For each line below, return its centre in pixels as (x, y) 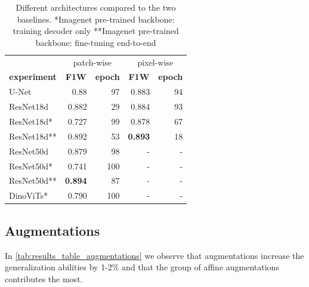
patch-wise (92, 62)
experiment (33, 77)
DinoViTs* (29, 195)
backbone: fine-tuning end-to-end (96, 42)
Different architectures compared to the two (96, 7)
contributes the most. (44, 278)
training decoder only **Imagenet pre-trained (96, 31)
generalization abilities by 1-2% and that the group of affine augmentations (142, 267)
